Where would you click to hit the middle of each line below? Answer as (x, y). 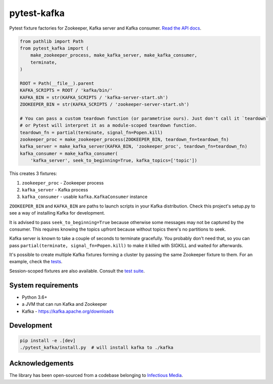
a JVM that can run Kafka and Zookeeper (64, 304)
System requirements (44, 285)
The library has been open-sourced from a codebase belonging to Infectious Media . (96, 375)
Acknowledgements (41, 363)
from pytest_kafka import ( (54, 48)
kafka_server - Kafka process (55, 189)
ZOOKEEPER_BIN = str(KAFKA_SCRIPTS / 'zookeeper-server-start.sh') (105, 105)
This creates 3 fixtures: (33, 173)
